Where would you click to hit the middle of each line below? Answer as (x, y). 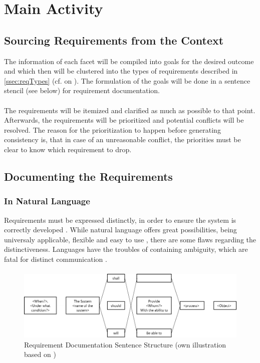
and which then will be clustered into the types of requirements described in (121, 71)
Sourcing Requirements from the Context (114, 40)
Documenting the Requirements (88, 176)
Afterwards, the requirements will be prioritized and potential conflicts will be (124, 120)
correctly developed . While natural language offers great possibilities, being (120, 230)
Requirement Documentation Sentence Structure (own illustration (125, 344)
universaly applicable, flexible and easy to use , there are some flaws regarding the (130, 239)
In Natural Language (47, 201)
